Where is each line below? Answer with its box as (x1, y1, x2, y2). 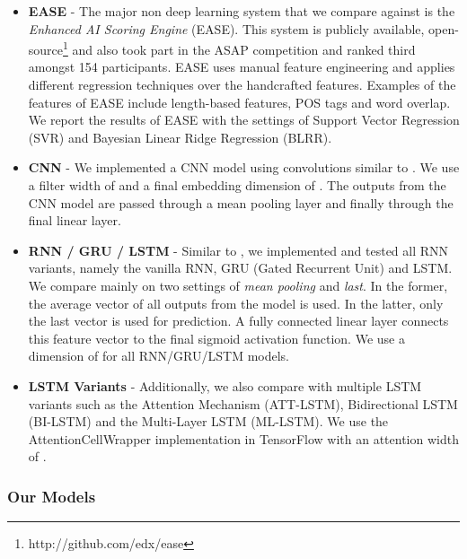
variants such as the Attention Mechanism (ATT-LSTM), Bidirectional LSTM (28, 394, 458, 413)
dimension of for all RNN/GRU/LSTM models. (28, 346, 290, 365)
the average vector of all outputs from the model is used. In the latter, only (28, 293, 444, 312)
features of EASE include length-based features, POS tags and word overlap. (28, 92, 451, 111)
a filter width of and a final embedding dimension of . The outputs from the (28, 176, 446, 194)
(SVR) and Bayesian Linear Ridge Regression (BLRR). (28, 127, 332, 146)
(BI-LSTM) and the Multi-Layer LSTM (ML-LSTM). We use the (28, 412, 389, 431)
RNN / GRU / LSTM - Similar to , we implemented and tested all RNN (28, 240, 449, 259)
